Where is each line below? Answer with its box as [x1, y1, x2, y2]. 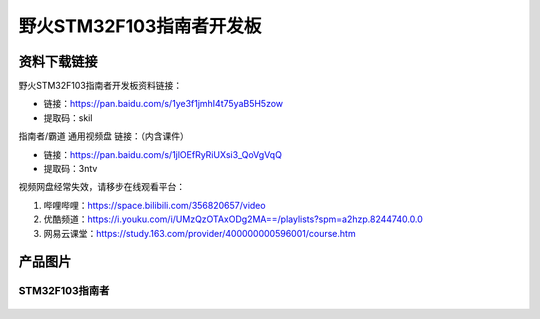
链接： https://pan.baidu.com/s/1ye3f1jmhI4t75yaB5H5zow [43, 98, 284, 110]
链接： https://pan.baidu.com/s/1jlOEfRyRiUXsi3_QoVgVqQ [43, 148, 282, 160]
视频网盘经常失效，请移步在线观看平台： [18, 181, 185, 193]
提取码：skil [43, 111, 93, 124]
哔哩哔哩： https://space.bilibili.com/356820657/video [43, 199, 266, 211]
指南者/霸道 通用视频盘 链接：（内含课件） [18, 130, 189, 142]
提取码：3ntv [43, 163, 98, 175]
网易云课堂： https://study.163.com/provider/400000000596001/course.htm [43, 227, 356, 239]
